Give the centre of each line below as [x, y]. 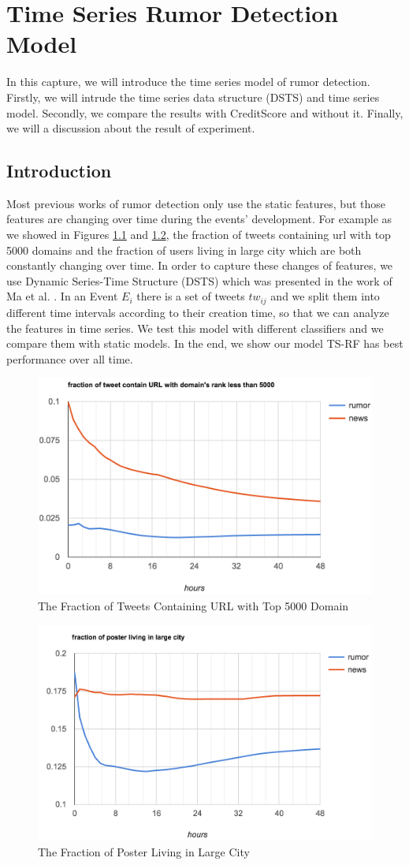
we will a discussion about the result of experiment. [131, 128]
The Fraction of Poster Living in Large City [144, 851]
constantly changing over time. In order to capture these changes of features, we [200, 265]
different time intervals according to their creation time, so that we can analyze [198, 312]
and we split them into [325, 296]
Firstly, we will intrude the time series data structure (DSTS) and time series [193, 97]
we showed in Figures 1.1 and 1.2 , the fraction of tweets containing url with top [199, 235]
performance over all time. [70, 358]
